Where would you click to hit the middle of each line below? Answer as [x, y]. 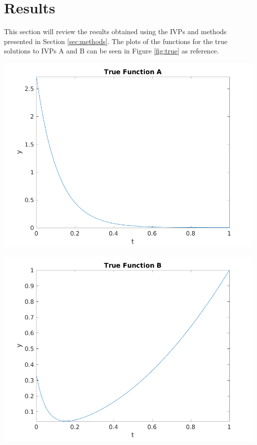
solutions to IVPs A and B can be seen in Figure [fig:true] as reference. [111, 51]
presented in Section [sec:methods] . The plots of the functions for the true [116, 41]
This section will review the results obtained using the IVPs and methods [115, 31]
